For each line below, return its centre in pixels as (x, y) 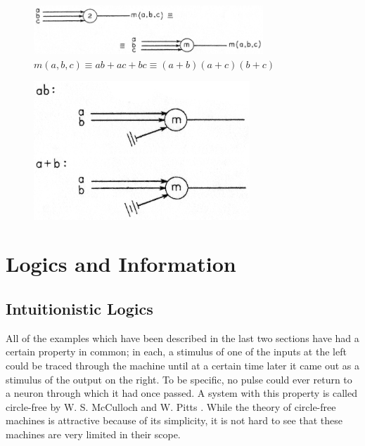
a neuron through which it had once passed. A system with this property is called (181, 393)
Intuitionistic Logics (79, 308)
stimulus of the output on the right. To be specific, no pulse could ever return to (179, 379)
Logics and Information (121, 264)
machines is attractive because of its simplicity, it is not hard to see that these (174, 420)
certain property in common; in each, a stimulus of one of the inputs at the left (176, 352)
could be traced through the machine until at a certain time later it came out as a (183, 365)
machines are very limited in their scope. (93, 434)
